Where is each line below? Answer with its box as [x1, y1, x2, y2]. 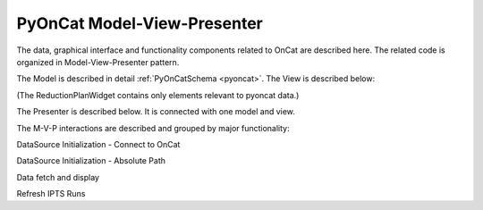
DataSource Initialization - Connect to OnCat [16, 139, 181, 149]
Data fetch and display [16, 172, 100, 182]
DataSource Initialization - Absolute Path [16, 155, 165, 166]
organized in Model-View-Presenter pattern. [16, 56, 180, 67]
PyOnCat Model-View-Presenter [16, 13, 263, 33]
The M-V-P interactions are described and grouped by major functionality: [16, 122, 290, 133]
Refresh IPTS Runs [16, 189, 86, 199]
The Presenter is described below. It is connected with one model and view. [16, 106, 295, 117]
